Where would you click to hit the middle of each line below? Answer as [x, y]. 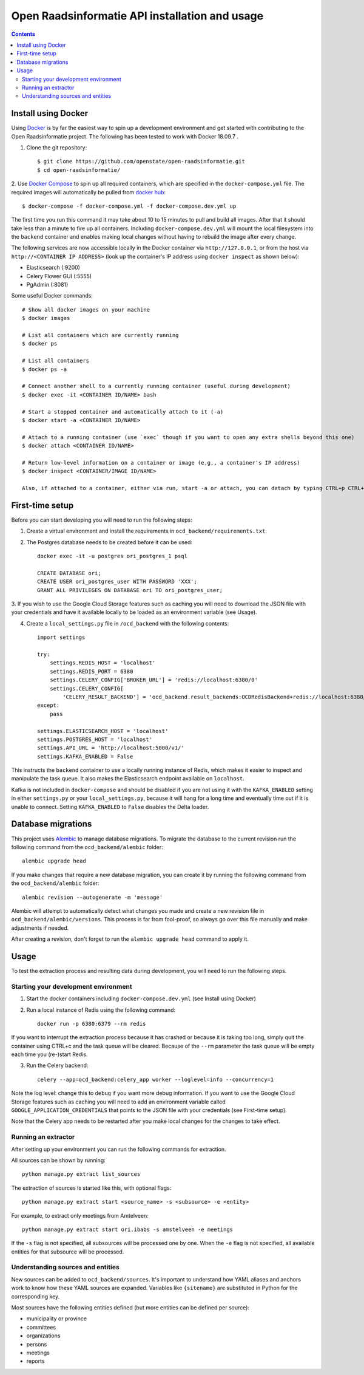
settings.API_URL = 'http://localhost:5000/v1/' [111, 748]
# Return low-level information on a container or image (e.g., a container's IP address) [161, 462]
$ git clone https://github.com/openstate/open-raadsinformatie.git [141, 162]
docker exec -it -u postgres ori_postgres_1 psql [113, 556]
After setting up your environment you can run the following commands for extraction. [119, 1149]
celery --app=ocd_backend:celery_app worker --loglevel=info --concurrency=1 [156, 1079]
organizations [43, 1336]
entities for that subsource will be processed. [68, 1252]
